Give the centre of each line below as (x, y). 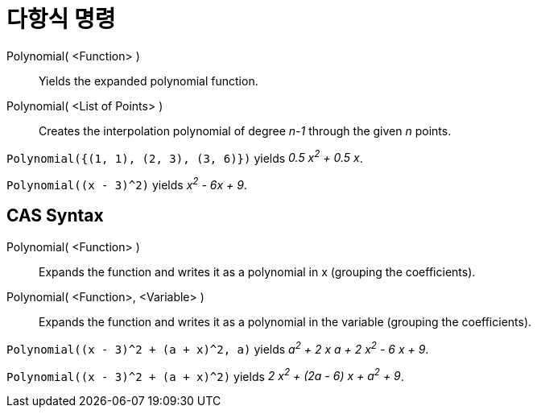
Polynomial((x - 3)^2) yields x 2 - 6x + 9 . (127, 184)
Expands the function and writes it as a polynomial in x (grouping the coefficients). (257, 271)
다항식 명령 (61, 19)
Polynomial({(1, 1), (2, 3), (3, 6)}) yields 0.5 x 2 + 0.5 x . (185, 157)
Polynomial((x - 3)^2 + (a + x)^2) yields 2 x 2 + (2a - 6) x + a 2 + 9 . (205, 375)
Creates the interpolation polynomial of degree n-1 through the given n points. (245, 130)
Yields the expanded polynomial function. (149, 81)
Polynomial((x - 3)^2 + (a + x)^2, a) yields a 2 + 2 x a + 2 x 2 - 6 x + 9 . (218, 348)
